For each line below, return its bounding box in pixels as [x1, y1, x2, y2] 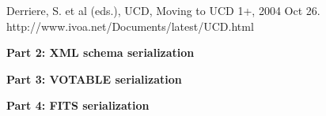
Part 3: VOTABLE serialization [6, 70, 182, 87]
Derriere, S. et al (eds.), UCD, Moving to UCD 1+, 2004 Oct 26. [6, 2, 320, 18]
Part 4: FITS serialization [6, 97, 150, 114]
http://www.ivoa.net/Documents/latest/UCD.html [6, 17, 254, 34]
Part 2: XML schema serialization [6, 44, 195, 61]
